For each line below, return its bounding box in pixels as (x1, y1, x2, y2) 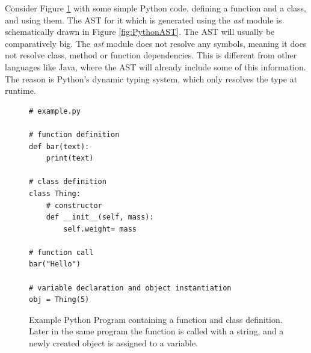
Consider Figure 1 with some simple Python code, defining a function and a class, (5, 2, 306, 14)
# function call (29, 248, 94, 257)
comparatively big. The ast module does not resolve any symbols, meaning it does (5, 37, 307, 49)
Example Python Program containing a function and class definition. (29, 313, 283, 325)
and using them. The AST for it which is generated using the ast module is (5, 13, 282, 26)
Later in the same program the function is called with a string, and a (29, 325, 284, 337)
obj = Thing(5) (29, 295, 90, 304)
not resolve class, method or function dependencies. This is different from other (5, 49, 297, 61)
